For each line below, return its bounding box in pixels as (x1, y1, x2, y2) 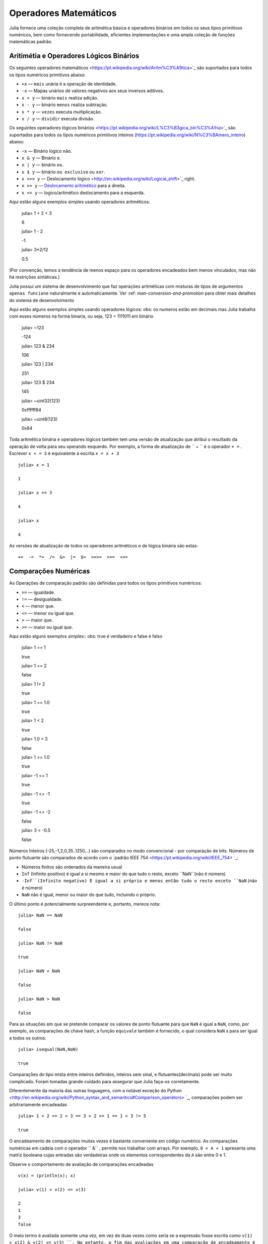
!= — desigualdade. (21, 596, 63, 602)
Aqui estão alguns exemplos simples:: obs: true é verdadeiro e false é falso (9, 633, 163, 639)
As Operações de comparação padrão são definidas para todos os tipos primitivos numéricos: (9, 580, 202, 586)
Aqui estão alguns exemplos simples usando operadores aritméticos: (9, 199, 150, 205)
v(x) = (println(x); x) (18, 1172, 76, 1178)
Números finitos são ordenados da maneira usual (21, 864, 123, 870)
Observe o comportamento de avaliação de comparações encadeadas (9, 1161, 154, 1167)
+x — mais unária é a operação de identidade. (21, 81, 117, 87)
